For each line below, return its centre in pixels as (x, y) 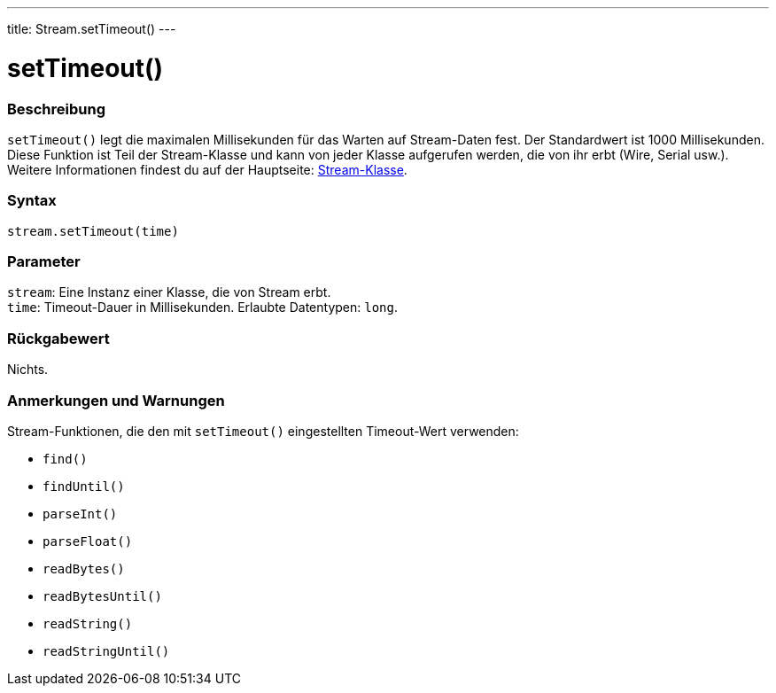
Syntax (32, 201)
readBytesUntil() (102, 596)
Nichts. (28, 370)
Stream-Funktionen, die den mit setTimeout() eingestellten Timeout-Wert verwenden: (263, 431)
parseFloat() (88, 541)
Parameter (44, 261)
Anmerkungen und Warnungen (116, 400)
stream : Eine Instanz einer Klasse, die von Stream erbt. (169, 292)
